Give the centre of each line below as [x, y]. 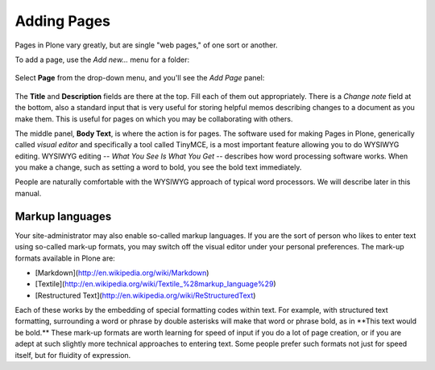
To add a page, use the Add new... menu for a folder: [102, 60]
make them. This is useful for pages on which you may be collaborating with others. [154, 119]
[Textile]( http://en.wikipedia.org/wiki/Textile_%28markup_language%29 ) [156, 284]
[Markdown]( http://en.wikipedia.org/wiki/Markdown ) [122, 273]
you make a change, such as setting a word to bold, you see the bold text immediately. [158, 167]
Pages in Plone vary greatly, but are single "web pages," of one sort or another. [146, 45]
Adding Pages [62, 21]
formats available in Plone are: [65, 258]
